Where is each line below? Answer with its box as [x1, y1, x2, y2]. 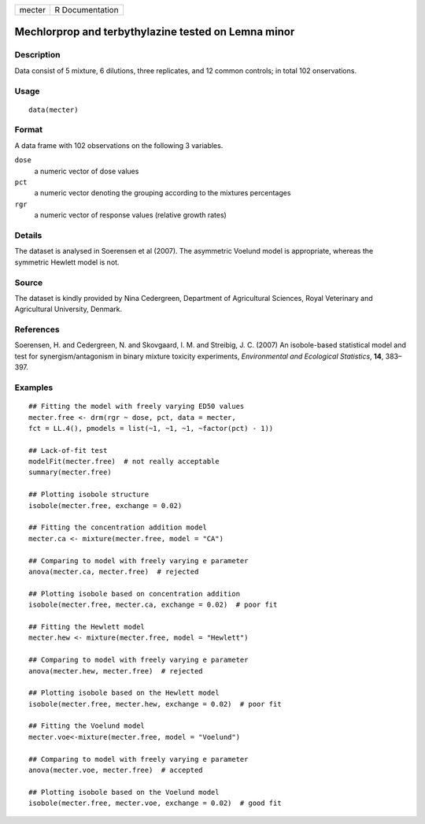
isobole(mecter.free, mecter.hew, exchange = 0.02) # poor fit [28, 700, 283, 708]
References [14, 324, 60, 335]
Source [14, 277, 43, 288]
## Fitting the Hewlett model [28, 622, 146, 631]
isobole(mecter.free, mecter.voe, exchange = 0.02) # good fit [28, 799, 283, 807]
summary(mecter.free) [28, 468, 112, 477]
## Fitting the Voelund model [28, 722, 146, 730]
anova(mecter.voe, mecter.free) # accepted [28, 766, 204, 775]
